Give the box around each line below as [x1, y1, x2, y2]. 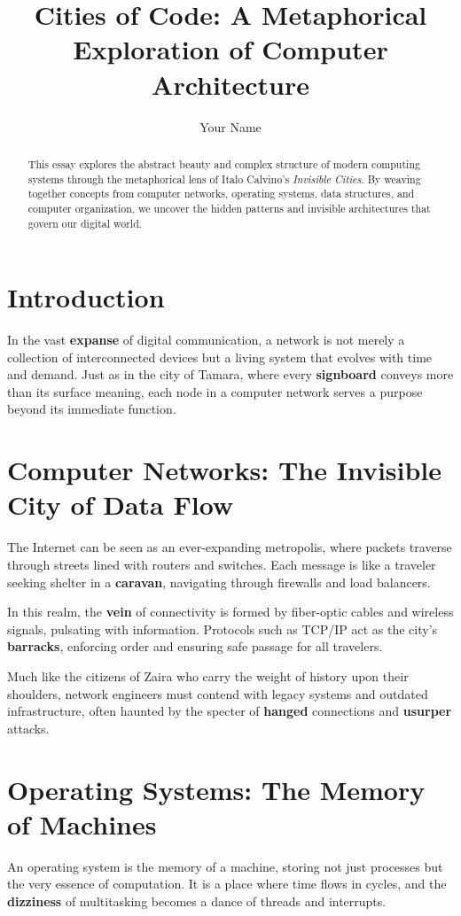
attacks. [7, 718, 50, 737]
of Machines [7, 805, 157, 842]
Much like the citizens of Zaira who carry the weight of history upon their [7, 666, 409, 685]
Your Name [199, 117, 262, 136]
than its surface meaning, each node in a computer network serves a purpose [7, 382, 423, 400]
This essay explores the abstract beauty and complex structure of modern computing [27, 156, 420, 171]
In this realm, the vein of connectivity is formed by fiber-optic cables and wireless [7, 602, 454, 621]
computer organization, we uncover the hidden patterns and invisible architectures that [27, 200, 431, 215]
